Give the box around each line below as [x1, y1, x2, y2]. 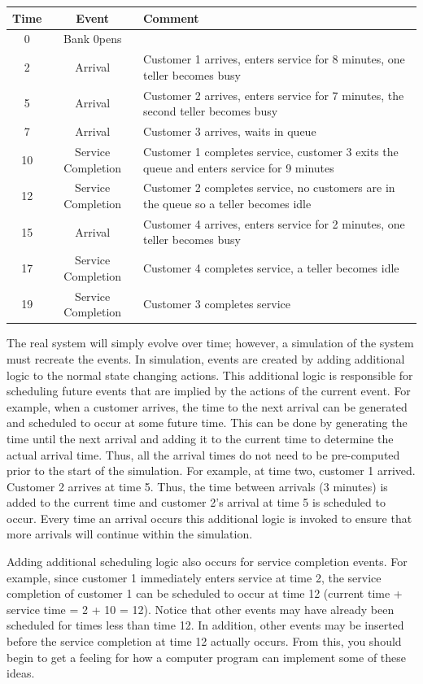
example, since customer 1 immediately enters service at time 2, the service [7, 569, 382, 586]
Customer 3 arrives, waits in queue [142, 123, 316, 140]
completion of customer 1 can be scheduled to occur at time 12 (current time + [7, 585, 403, 602]
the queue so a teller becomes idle [142, 194, 312, 211]
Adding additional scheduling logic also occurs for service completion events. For [7, 553, 408, 570]
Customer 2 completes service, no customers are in [142, 179, 395, 196]
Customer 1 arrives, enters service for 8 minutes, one [142, 50, 405, 68]
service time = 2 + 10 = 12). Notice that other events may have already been [7, 600, 395, 617]
